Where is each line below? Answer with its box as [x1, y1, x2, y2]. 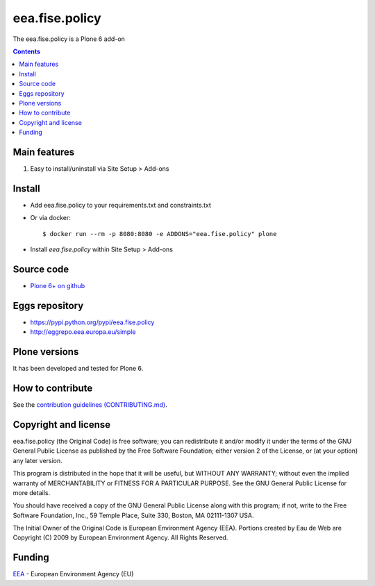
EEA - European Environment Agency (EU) [12, 570, 134, 578]
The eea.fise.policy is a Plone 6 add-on [12, 35, 125, 43]
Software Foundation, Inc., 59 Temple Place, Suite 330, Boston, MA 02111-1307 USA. [12, 511, 254, 519]
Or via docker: [30, 214, 71, 222]
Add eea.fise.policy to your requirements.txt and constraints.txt [30, 201, 212, 209]
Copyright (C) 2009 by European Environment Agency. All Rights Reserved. [12, 533, 228, 542]
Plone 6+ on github [30, 281, 85, 290]
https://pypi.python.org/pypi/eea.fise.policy [30, 318, 155, 326]
